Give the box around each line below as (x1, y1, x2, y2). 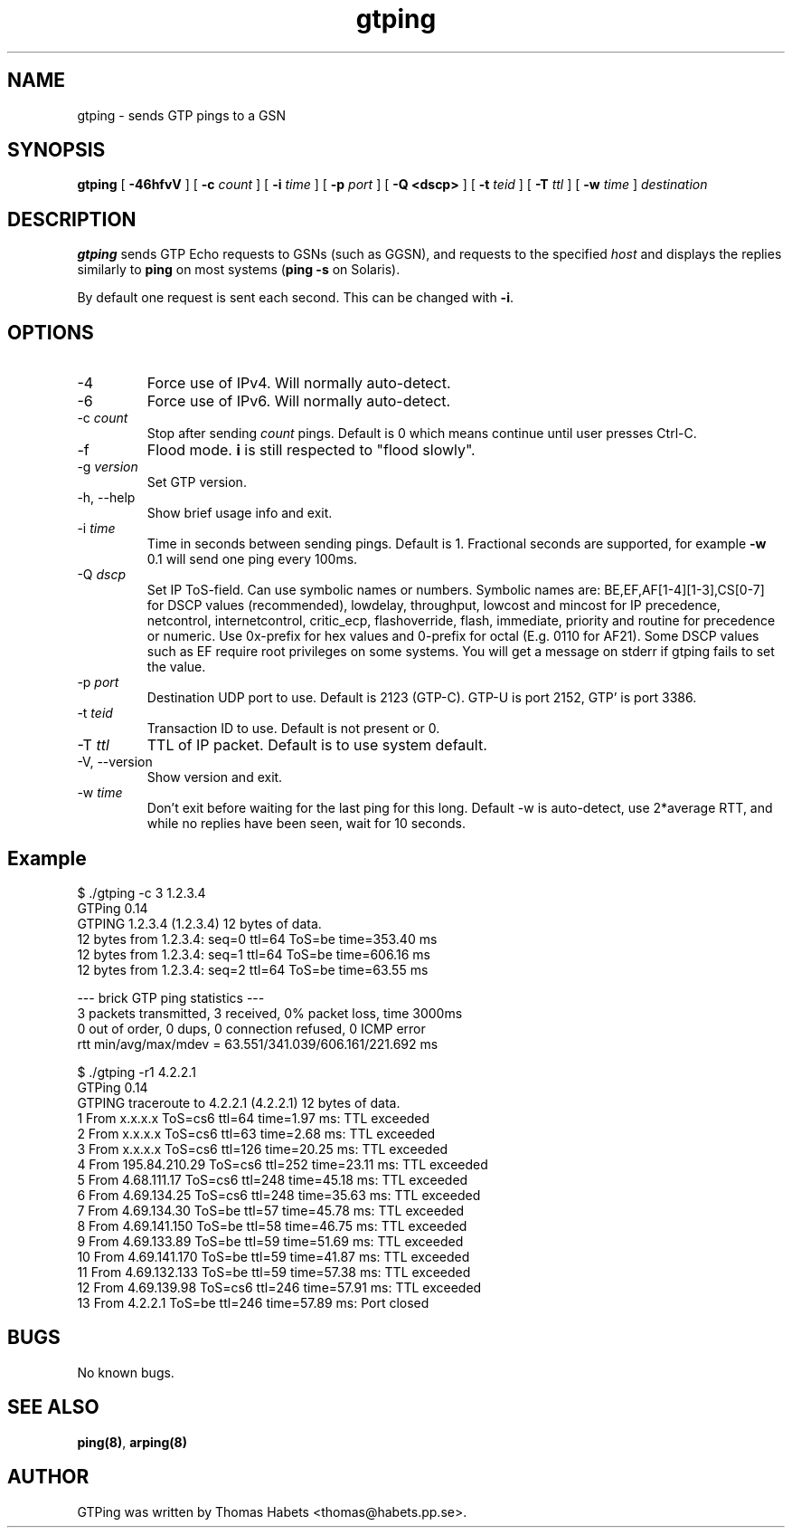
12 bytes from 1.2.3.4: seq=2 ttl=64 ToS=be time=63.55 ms (77, 961, 429, 977)
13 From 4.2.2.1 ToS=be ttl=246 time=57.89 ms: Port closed (77, 1294, 429, 1311)
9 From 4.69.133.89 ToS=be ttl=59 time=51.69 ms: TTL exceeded (77, 1233, 464, 1249)
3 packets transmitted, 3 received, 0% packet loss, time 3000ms (77, 1005, 463, 1021)
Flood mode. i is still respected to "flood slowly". (146, 441, 476, 460)
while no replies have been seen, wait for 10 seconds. (146, 815, 467, 832)
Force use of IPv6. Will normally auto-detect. (146, 392, 451, 411)
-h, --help (77, 490, 136, 506)
